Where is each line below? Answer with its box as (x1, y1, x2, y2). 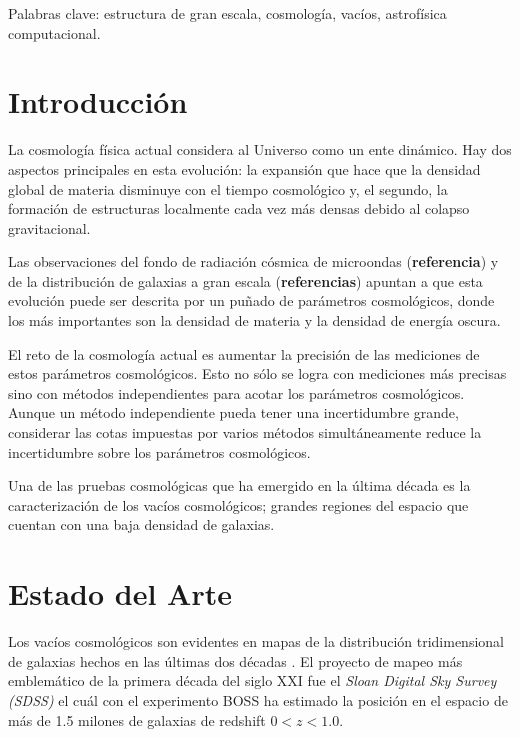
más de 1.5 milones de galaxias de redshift (8, 709, 266, 730)
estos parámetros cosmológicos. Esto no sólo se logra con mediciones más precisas (8, 363, 507, 384)
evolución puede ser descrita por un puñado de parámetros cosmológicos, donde (8, 290, 495, 311)
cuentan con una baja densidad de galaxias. (8, 514, 275, 535)
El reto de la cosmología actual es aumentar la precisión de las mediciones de (8, 343, 480, 364)
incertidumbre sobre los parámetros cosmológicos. (8, 441, 311, 462)
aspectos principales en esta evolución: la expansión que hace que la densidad (8, 158, 481, 179)
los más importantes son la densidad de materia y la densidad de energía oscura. (8, 310, 501, 331)
